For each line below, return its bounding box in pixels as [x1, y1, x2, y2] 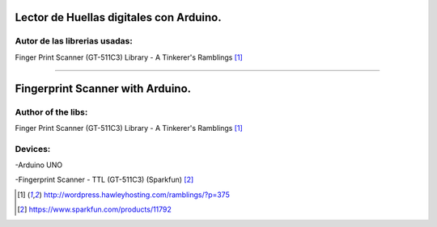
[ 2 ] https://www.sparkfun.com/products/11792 [17, 204, 172, 214]
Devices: [15, 143, 51, 154]
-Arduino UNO [15, 160, 63, 170]
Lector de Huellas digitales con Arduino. [15, 11, 222, 24]
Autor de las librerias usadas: [15, 36, 133, 47]
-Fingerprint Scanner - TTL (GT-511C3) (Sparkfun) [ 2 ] [15, 174, 194, 185]
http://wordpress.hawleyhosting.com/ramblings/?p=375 [43, 190, 230, 200]
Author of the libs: [15, 106, 88, 117]
